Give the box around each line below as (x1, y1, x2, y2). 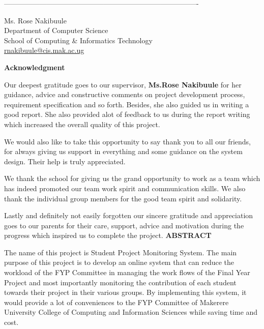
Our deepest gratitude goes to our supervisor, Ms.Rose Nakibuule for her (4, 79, 242, 89)
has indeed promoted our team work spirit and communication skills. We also (4, 183, 246, 193)
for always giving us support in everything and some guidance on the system (4, 146, 243, 157)
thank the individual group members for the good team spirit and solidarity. (4, 193, 242, 203)
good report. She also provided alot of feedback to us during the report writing (4, 109, 250, 119)
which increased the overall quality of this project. (4, 118, 160, 129)
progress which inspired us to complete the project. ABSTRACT (4, 230, 212, 241)
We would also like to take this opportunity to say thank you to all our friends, (4, 136, 251, 146)
